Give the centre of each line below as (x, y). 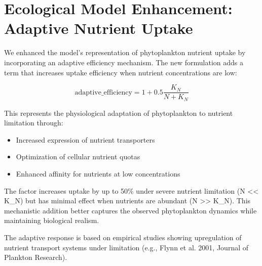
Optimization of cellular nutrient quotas (78, 157)
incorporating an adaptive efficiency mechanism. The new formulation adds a (124, 62)
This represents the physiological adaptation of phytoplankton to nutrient (119, 113)
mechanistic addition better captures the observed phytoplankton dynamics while (130, 210)
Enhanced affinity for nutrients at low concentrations (98, 173)
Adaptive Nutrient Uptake (99, 28)
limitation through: (34, 123)
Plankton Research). (36, 257)
